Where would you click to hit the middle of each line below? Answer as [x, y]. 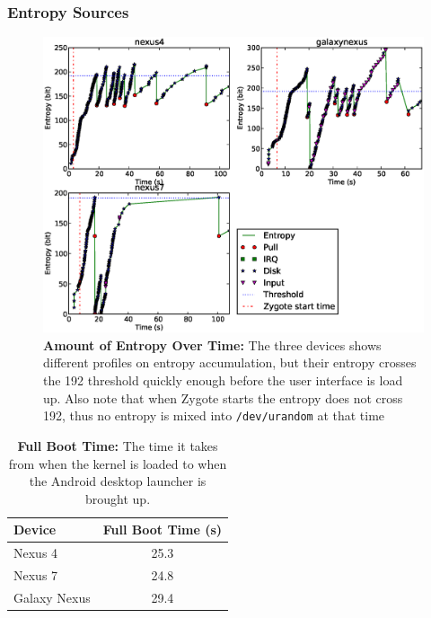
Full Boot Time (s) [163, 530]
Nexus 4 [36, 553]
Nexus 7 [36, 574]
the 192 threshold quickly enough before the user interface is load [223, 380]
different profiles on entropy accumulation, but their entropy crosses [230, 362]
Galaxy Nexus [52, 597]
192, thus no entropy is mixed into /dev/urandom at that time [214, 415]
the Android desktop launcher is [118, 481]
